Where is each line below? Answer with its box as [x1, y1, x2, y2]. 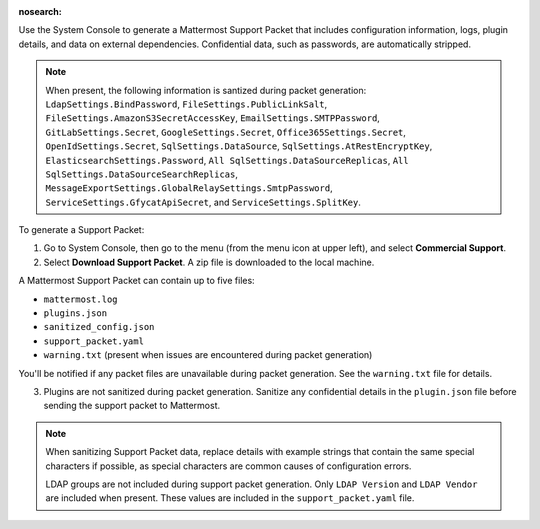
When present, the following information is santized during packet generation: [45, 84, 367, 96]
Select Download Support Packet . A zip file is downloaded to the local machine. [43, 256, 375, 268]
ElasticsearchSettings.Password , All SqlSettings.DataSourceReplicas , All [45, 154, 409, 166]
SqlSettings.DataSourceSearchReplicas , [45, 168, 239, 180]
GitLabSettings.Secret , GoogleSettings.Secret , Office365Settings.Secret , [45, 126, 407, 138]
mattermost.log [43, 293, 119, 305]
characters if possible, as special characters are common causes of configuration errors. [45, 460, 412, 472]
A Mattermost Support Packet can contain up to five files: [18, 275, 255, 287]
